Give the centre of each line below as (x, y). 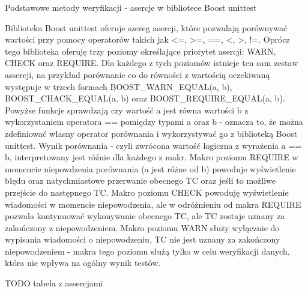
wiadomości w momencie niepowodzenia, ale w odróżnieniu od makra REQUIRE (153, 204)
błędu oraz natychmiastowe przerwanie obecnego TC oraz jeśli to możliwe (140, 180)
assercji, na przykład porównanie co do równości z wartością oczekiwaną (137, 74)
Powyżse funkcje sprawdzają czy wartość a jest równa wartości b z (127, 110)
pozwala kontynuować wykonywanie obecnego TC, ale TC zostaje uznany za (145, 216)
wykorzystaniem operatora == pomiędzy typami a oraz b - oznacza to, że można (154, 122)
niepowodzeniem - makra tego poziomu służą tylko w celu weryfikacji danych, (147, 251)
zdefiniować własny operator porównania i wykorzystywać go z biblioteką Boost (151, 133)
